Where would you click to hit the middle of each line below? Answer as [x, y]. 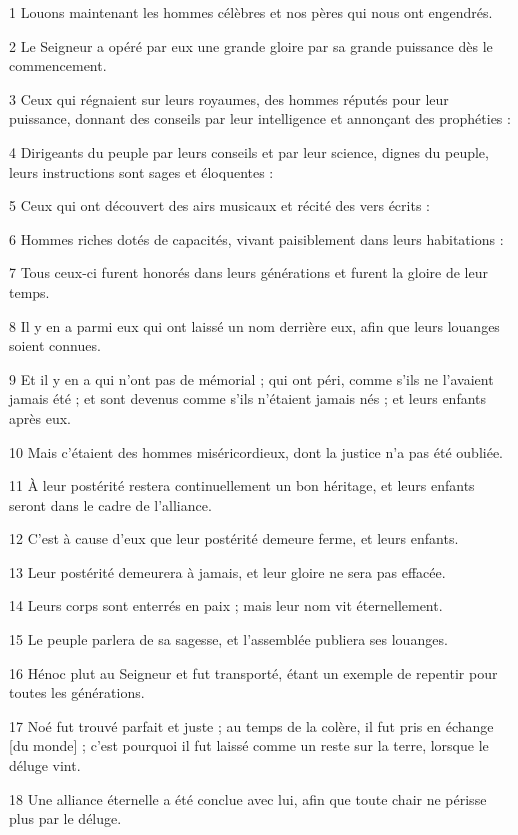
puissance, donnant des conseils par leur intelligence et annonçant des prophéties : [260, 118]
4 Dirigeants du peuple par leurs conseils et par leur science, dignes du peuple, [249, 151]
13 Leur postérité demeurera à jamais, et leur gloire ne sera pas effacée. [227, 571]
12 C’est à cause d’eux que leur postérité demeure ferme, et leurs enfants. [234, 538]
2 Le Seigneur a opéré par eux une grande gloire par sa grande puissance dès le [251, 45]
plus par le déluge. [65, 818]
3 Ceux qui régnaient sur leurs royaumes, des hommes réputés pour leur [229, 98]
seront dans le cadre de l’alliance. [110, 504]
